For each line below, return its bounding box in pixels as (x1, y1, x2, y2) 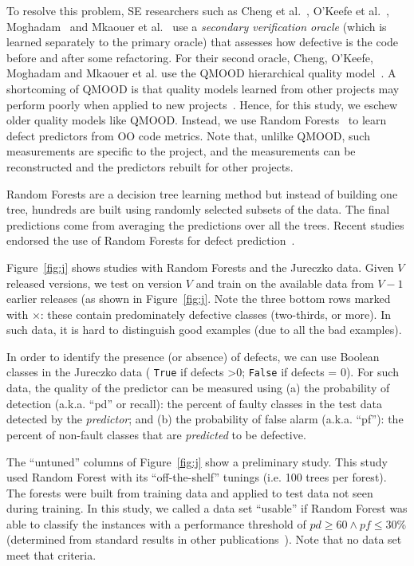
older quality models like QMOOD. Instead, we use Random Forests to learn (6, 112, 387, 128)
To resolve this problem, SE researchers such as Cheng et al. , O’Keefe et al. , (6, 2, 389, 18)
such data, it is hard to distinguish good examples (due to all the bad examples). (6, 321, 402, 338)
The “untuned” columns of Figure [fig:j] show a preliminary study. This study (6, 453, 388, 470)
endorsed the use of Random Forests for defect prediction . (6, 232, 295, 249)
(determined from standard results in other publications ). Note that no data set (6, 531, 402, 548)
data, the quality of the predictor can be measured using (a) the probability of (6, 379, 390, 396)
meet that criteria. (6, 547, 97, 564)
